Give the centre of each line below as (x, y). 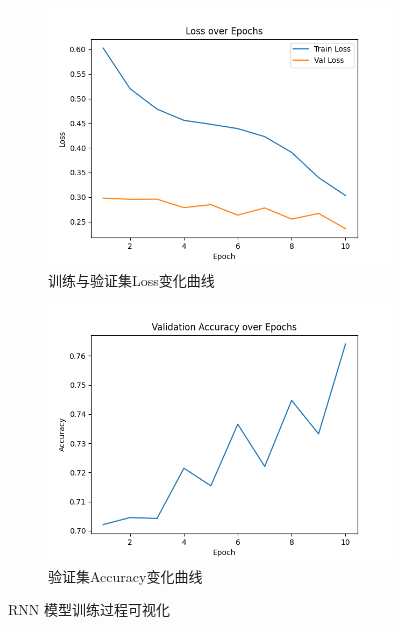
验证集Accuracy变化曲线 (125, 575)
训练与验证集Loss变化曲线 (131, 279)
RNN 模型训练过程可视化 (89, 609)
